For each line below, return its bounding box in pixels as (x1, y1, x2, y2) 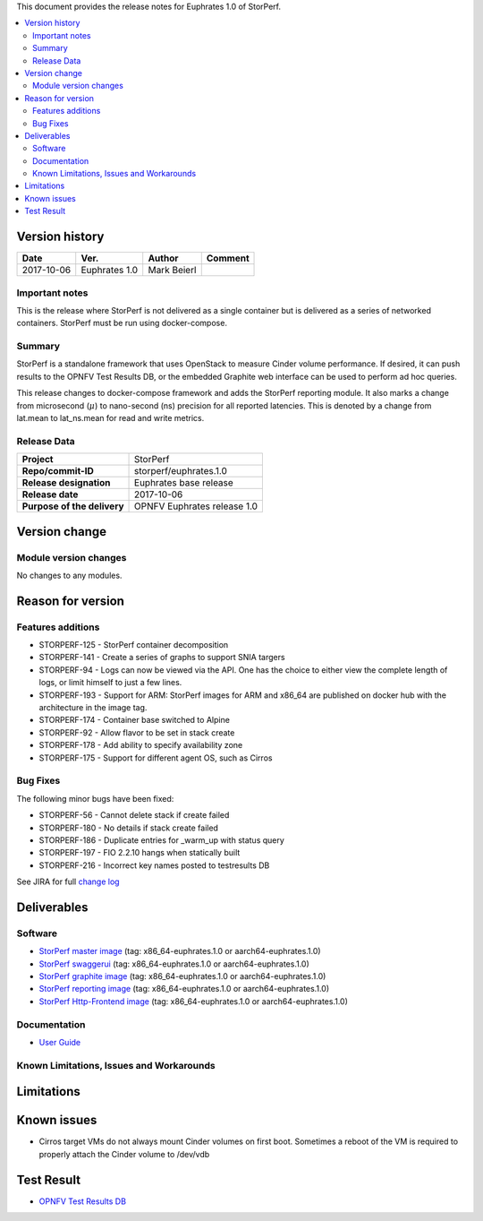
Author (148, 252, 179, 264)
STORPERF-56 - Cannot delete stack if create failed (38, 810, 230, 821)
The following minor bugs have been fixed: (16, 793, 174, 804)
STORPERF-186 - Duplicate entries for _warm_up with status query (38, 834, 285, 846)
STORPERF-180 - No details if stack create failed (38, 822, 219, 833)
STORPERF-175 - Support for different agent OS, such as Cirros (38, 752, 273, 763)
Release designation (21, 477, 111, 489)
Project (21, 453, 54, 466)
